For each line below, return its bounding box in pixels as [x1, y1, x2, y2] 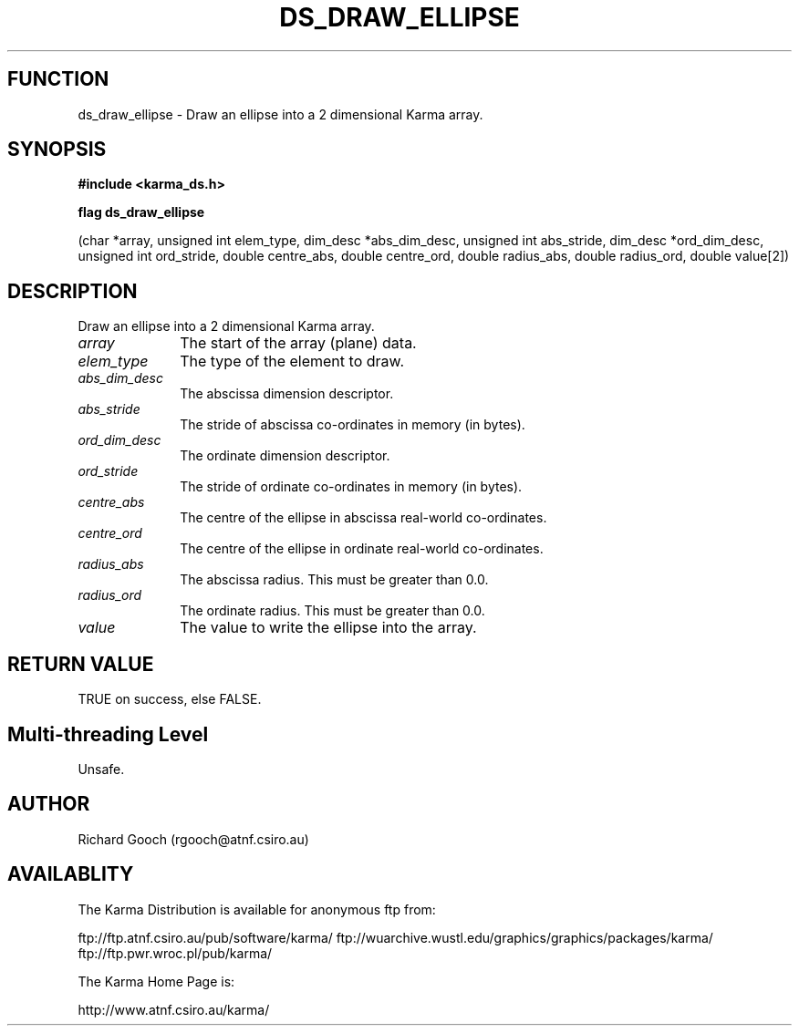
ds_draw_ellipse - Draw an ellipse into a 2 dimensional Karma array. [78, 106, 483, 122]
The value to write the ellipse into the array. [180, 618, 477, 637]
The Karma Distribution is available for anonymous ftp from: [78, 901, 436, 917]
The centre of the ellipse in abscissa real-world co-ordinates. [180, 510, 547, 526]
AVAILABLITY [7, 863, 134, 886]
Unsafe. [78, 760, 125, 777]
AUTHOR [7, 792, 90, 816]
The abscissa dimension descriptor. [180, 386, 394, 402]
